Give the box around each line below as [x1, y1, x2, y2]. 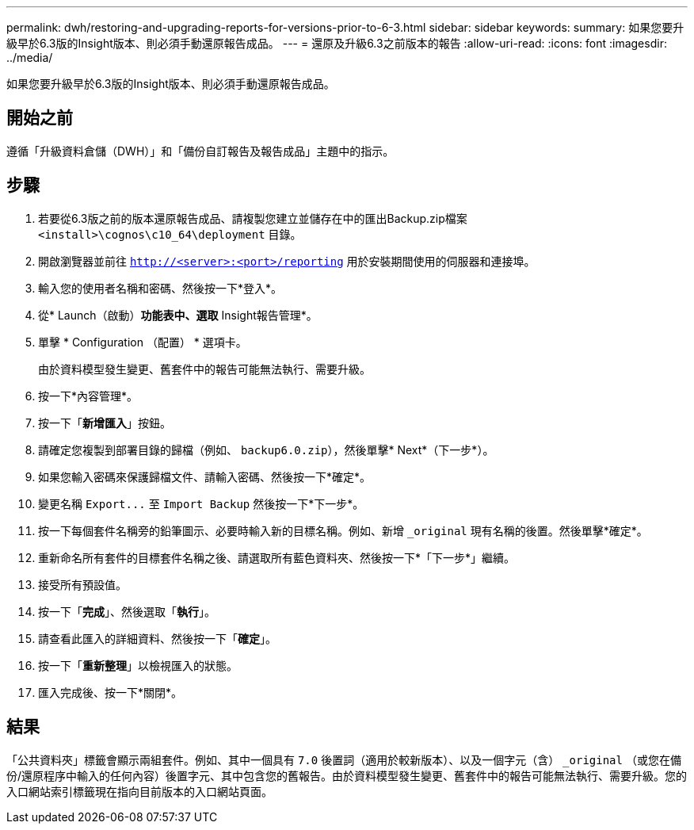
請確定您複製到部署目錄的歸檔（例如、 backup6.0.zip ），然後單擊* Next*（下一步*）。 [38, 442, 494, 457]
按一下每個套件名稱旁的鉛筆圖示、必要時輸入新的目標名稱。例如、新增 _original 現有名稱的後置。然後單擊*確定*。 [38, 523, 648, 537]
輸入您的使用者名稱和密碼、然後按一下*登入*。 [38, 281, 283, 295]
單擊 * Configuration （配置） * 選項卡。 [38, 335, 247, 349]
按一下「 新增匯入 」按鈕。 [38, 415, 171, 430]
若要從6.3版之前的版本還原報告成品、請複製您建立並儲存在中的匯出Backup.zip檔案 [38, 211, 467, 225]
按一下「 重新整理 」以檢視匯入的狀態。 [38, 658, 238, 672]
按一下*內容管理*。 [38, 388, 139, 403]
